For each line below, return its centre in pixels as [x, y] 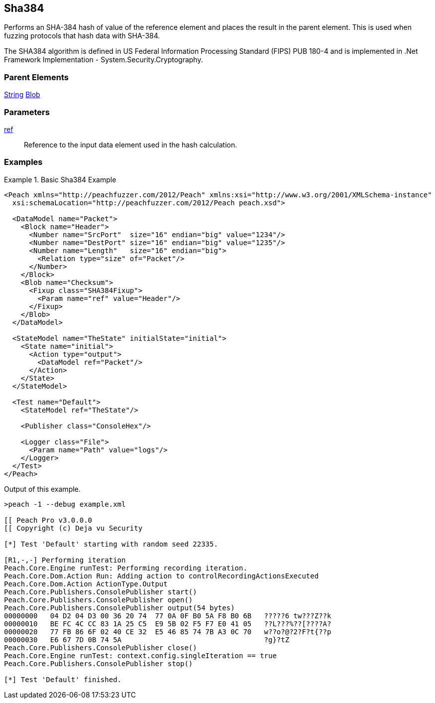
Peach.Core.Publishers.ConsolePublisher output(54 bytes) [119, 608]
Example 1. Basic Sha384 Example [60, 179]
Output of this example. [42, 489]
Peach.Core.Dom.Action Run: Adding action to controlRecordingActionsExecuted [162, 576]
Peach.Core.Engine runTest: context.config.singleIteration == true [140, 655]
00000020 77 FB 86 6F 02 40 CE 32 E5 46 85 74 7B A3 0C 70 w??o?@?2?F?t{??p [168, 632]
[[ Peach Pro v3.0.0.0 [48, 520]
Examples [23, 162]
